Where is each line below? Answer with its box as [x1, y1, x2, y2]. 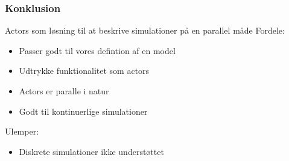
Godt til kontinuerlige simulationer [19, 105, 148, 117]
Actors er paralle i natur [19, 85, 109, 97]
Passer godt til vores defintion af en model [19, 44, 176, 56]
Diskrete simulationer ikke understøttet [19, 145, 164, 157]
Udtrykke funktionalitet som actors [19, 64, 150, 77]
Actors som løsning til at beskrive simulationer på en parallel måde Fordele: [5, 24, 285, 37]
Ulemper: [5, 125, 39, 138]
